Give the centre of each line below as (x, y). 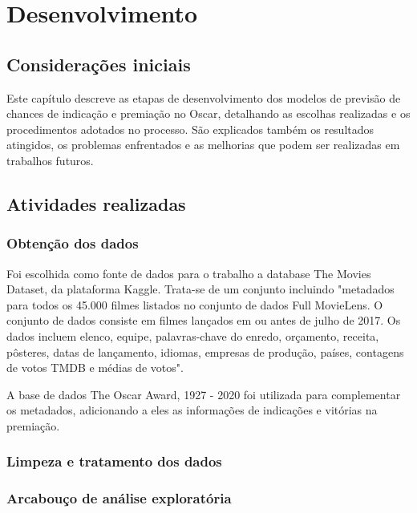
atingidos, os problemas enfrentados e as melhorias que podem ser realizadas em (203, 145)
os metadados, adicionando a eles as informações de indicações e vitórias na (192, 410)
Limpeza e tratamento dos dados (114, 461)
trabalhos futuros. (50, 160)
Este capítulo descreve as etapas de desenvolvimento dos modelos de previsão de (204, 97)
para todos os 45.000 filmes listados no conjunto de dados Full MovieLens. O (195, 304)
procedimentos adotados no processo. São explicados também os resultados (190, 129)
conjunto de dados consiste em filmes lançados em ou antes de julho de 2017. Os (204, 320)
